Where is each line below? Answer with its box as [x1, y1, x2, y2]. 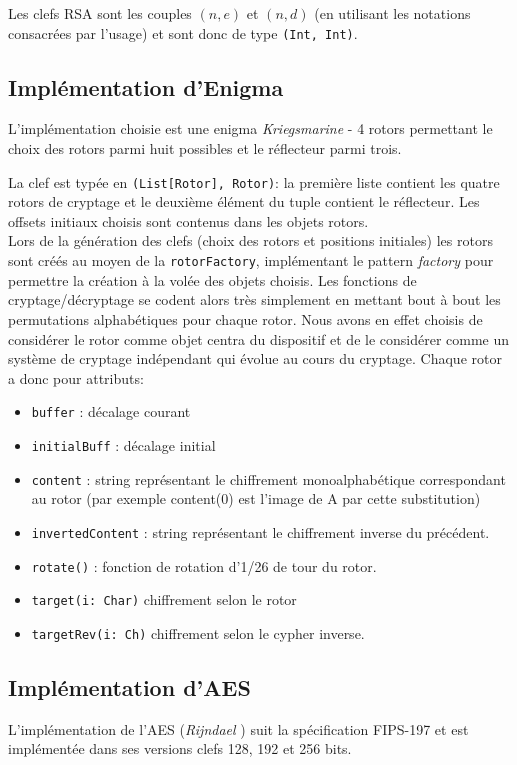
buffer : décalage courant [31, 401, 191, 422]
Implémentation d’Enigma [8, 71, 284, 102]
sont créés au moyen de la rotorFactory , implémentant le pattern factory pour [8, 250, 494, 271]
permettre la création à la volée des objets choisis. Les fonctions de [8, 269, 417, 290]
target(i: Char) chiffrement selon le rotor [31, 589, 297, 610]
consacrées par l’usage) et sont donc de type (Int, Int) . [8, 22, 358, 43]
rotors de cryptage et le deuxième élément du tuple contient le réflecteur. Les [8, 191, 480, 212]
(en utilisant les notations [314, 3, 471, 23]
